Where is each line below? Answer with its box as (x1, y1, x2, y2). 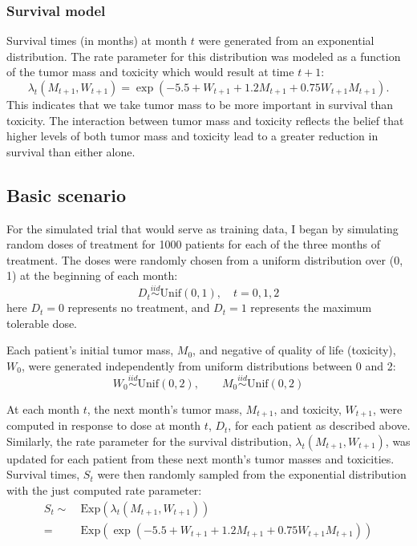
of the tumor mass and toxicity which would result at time (6, 63, 294, 80)
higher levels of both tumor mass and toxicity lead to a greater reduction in (6, 127, 379, 144)
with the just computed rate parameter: (6, 482, 202, 498)
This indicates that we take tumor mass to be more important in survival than (6, 96, 393, 112)
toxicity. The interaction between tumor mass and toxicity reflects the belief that (6, 111, 404, 128)
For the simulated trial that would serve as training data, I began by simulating (6, 220, 399, 237)
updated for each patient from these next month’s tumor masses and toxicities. (6, 450, 395, 467)
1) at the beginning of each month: (6, 267, 178, 284)
